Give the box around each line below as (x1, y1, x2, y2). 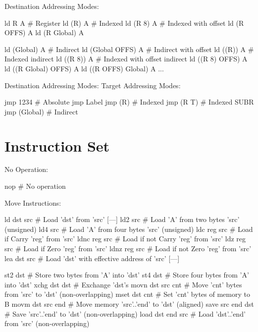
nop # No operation (4, 181, 66, 191)
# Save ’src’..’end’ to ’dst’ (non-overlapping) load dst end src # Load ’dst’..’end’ (4, 308, 246, 319)
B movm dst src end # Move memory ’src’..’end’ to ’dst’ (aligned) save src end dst (4, 299, 254, 309)
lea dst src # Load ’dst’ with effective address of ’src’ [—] (4, 253, 180, 263)
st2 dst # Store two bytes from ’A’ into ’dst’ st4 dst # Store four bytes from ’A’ (4, 270, 249, 280)
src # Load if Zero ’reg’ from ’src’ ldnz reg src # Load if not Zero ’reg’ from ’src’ (4, 243, 252, 254)
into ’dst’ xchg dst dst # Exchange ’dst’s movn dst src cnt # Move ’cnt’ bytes (4, 279, 242, 289)
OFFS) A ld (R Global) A (4, 27, 84, 38)
